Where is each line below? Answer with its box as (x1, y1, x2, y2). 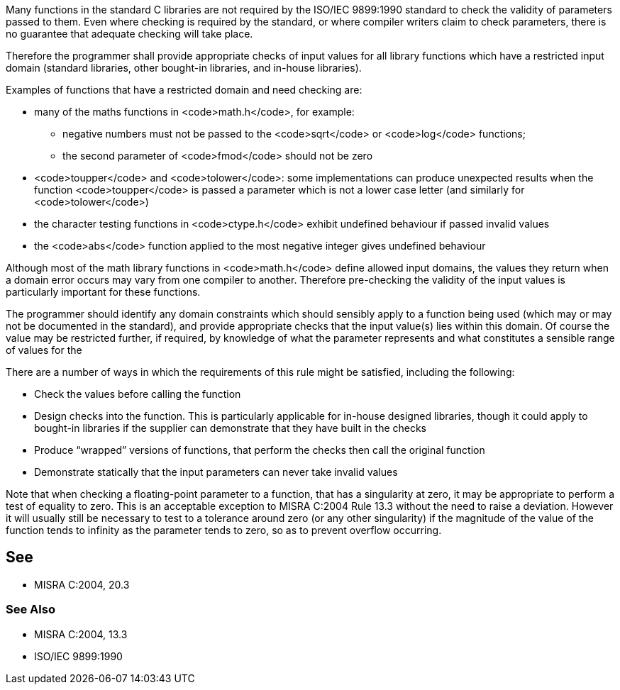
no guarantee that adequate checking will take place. (6, 28, 253, 40)
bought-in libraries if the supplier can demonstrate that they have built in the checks (34, 422, 427, 434)
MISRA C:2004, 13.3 (34, 628, 128, 640)
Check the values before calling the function (34, 388, 241, 400)
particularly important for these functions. (6, 286, 201, 298)
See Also (6, 602, 55, 617)
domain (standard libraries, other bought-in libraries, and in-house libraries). (6, 62, 362, 74)
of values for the (6, 344, 82, 356)
